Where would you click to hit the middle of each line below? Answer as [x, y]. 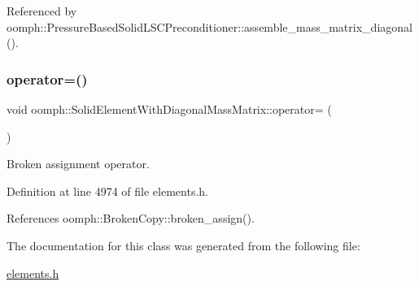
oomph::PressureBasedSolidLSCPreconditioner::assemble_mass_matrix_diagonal [209, 26]
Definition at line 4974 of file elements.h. [107, 191]
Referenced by [42, 11]
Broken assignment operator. [78, 164]
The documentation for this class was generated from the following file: [183, 245]
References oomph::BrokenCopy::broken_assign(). [131, 218]
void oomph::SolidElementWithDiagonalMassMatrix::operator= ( [169, 109]
